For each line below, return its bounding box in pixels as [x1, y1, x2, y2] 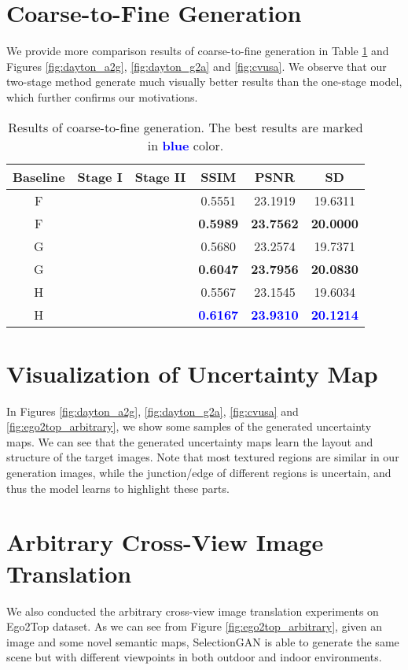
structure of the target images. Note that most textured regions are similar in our [6, 449, 399, 465]
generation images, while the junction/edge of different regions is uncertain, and [6, 465, 391, 480]
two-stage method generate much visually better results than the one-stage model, [6, 73, 402, 90]
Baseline [13, 167, 65, 186]
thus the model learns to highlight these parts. [6, 479, 230, 496]
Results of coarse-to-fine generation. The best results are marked [8, 117, 363, 136]
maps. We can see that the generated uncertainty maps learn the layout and [6, 433, 373, 450]
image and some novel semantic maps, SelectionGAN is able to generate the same [6, 633, 399, 650]
